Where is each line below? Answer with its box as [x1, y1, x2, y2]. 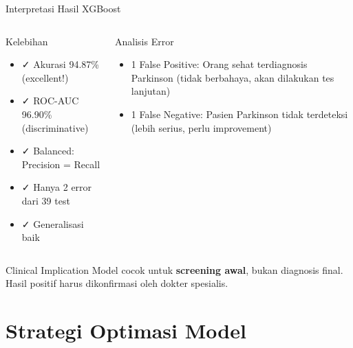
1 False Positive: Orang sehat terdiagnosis [131, 57, 308, 71]
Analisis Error [115, 34, 174, 48]
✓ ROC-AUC [21, 93, 79, 108]
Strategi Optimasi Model [6, 316, 246, 345]
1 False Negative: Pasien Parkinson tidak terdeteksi [131, 106, 348, 121]
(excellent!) [21, 70, 69, 84]
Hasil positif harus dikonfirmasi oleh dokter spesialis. [6, 276, 228, 290]
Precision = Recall [21, 156, 100, 171]
